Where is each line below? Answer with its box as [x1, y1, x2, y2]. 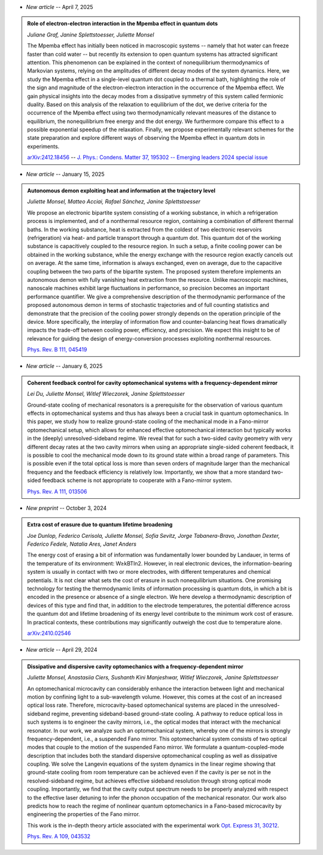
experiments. [27, 143, 60, 150]
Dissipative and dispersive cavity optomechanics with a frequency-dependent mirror [27, 663, 243, 670]
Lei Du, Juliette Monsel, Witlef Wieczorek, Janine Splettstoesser [27, 390, 185, 398]
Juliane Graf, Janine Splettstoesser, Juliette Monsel [27, 31, 154, 38]
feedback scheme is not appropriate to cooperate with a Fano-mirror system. [42, 477, 233, 484]
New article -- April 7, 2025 [26, 4, 93, 10]
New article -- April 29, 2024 [26, 646, 97, 654]
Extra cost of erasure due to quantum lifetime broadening [27, 521, 173, 528]
